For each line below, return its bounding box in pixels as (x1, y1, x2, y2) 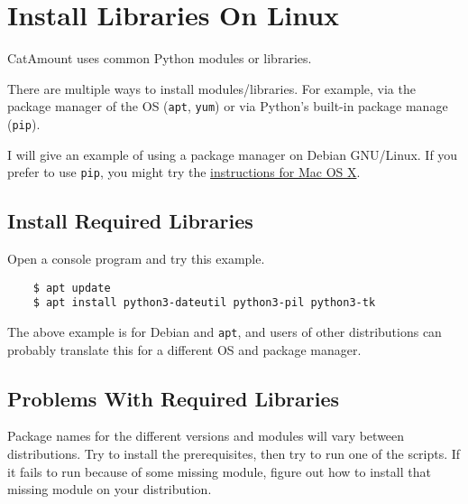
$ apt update (32, 281, 111, 294)
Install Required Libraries (7, 207, 253, 235)
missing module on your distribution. (7, 480, 212, 499)
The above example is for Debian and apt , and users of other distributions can (7, 322, 442, 341)
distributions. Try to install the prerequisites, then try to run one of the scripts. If (7, 444, 461, 463)
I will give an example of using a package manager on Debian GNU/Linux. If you (7, 145, 458, 163)
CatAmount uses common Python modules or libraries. (7, 49, 312, 68)
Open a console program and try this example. (7, 249, 265, 268)
